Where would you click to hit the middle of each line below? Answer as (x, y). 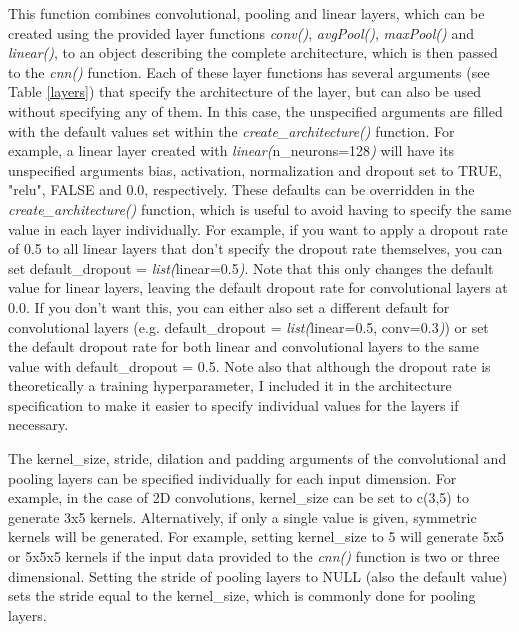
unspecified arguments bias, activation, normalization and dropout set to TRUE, (255, 169)
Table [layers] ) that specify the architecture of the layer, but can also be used (244, 91)
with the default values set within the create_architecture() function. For (231, 130)
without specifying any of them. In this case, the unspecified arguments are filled (255, 110)
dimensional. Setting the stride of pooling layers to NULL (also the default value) (258, 575)
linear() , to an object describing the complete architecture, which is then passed (253, 52)
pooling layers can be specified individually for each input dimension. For (232, 477)
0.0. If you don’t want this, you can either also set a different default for (229, 306)
